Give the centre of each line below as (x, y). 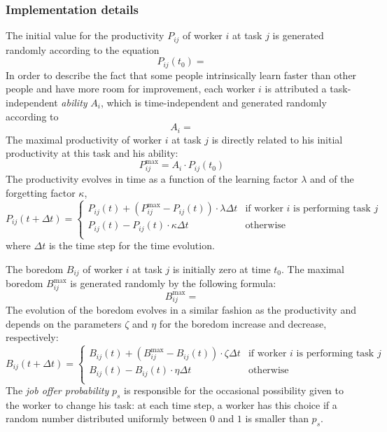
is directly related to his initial (277, 139)
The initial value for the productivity (85, 35)
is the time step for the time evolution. (132, 245)
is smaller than (277, 418)
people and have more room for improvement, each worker (131, 89)
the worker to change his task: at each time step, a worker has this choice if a (171, 404)
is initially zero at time (221, 269)
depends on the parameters (64, 323)
